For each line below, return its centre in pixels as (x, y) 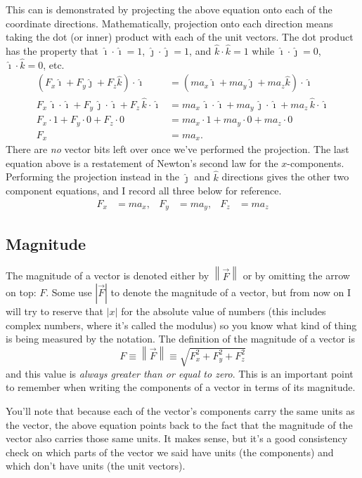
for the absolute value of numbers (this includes (224, 311)
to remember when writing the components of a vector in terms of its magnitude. (181, 387)
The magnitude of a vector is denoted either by (108, 275)
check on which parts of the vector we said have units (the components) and (170, 452)
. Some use (69, 292)
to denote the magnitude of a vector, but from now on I (231, 292)
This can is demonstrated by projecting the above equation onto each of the (169, 9)
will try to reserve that (55, 311)
